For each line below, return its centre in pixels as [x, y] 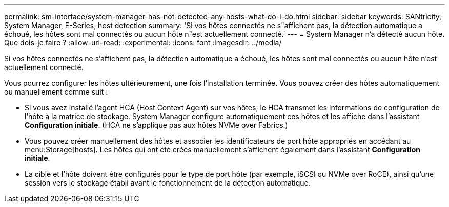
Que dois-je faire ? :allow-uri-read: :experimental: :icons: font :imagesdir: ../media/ [143, 43]
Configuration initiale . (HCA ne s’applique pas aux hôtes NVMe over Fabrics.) [156, 125]
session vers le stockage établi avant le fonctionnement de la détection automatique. [168, 183]
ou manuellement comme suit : [56, 92]
